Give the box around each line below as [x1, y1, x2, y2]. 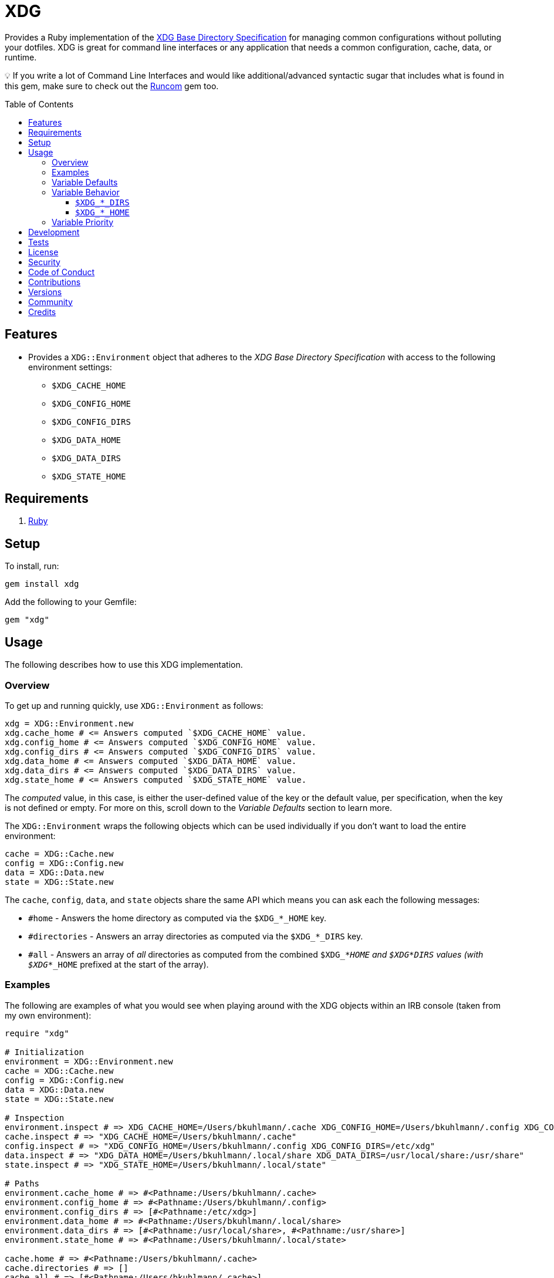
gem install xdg [5, 579, 79, 589]
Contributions [28, 276, 81, 287]
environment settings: [28, 361, 112, 372]
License [28, 246, 59, 257]
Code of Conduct [28, 266, 95, 277]
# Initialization [5, 1047, 84, 1057]
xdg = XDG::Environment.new [5, 718, 134, 728]
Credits [28, 306, 56, 317]
